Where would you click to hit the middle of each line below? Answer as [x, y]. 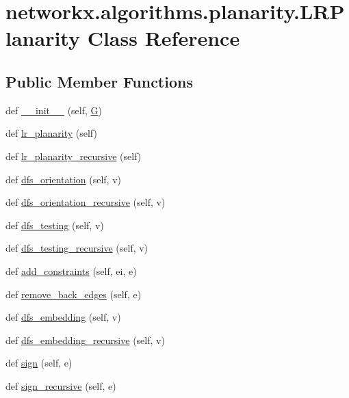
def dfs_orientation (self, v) [64, 179]
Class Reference [164, 38]
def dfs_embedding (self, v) [63, 317]
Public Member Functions [99, 81]
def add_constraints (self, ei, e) [71, 270]
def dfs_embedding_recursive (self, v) [85, 340]
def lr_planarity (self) [51, 133]
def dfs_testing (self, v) [55, 225]
